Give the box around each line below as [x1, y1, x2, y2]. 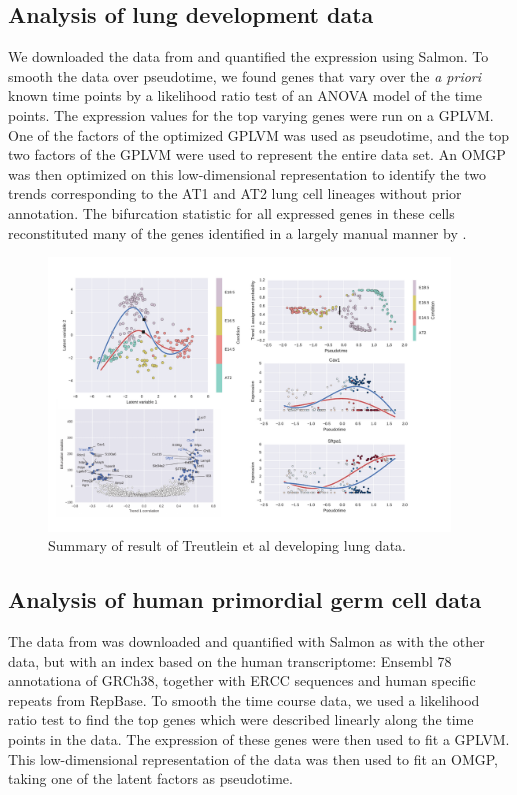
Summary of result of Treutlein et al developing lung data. [48, 535, 407, 556]
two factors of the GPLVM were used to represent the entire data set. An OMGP [8, 144, 506, 165]
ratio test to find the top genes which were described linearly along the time [8, 709, 474, 730]
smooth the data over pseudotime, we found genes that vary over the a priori [8, 65, 482, 86]
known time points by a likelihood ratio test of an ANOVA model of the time [8, 85, 482, 106]
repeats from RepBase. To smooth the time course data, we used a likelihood [8, 689, 480, 710]
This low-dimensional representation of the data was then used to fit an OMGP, [8, 748, 498, 769]
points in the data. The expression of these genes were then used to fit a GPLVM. [8, 729, 510, 750]
